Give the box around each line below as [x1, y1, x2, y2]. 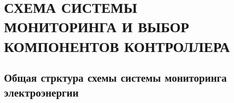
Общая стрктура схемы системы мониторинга [4, 70, 227, 85]
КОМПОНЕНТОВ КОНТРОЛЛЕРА [4, 36, 230, 56]
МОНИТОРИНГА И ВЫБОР [4, 16, 189, 37]
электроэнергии [4, 84, 79, 100]
